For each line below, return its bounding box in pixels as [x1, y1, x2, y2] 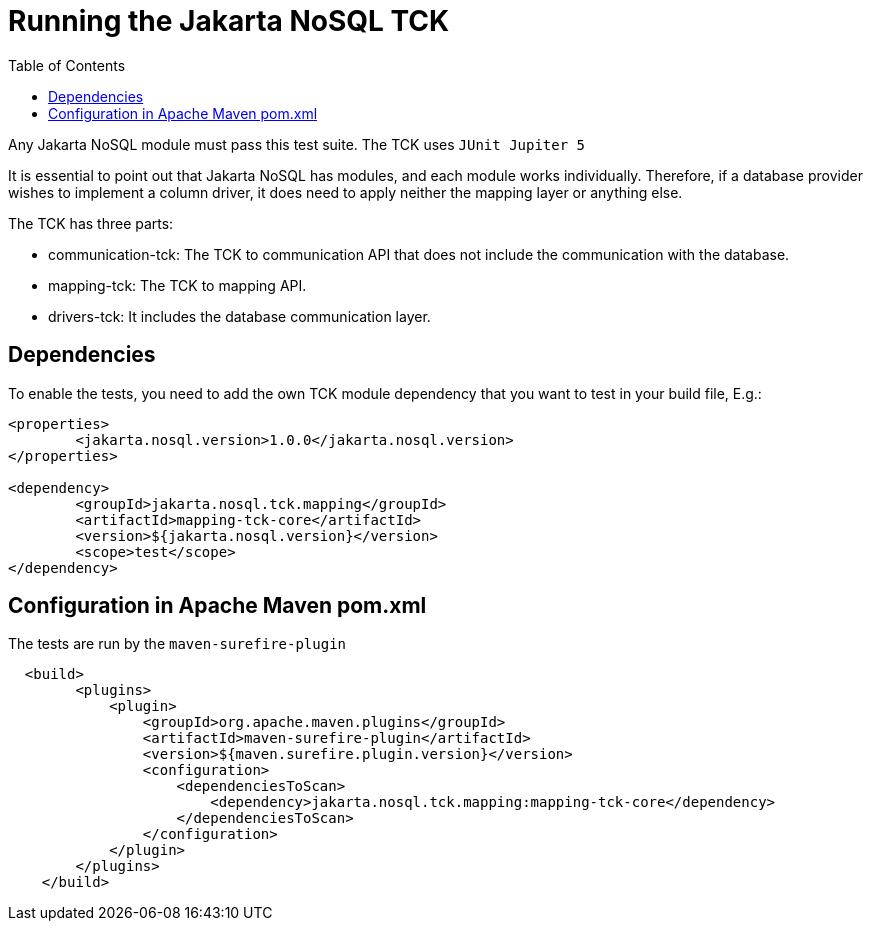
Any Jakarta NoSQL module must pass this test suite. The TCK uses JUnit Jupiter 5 [8, 135, 586, 153]
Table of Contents [8, 56, 126, 74]
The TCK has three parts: [8, 214, 174, 232]
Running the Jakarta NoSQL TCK [8, 4, 450, 38]
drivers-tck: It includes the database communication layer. [48, 307, 431, 325]
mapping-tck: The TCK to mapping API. [48, 276, 307, 294]
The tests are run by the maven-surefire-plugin [8, 635, 347, 653]
